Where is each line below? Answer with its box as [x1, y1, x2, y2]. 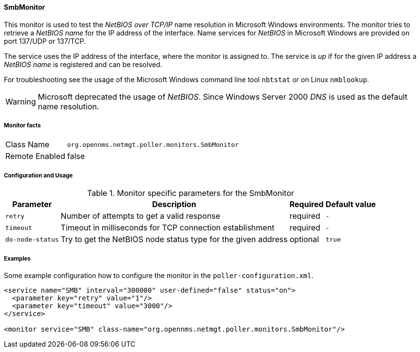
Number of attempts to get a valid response [60, 211, 220, 221]
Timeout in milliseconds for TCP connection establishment [60, 223, 275, 233]
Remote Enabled [5, 151, 65, 161]
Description [152, 199, 196, 210]
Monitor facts [4, 122, 41, 129]
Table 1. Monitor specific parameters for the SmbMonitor [87, 188, 294, 198]
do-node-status [5, 235, 59, 243]
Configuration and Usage [4, 172, 73, 179]
